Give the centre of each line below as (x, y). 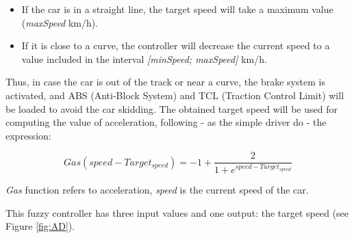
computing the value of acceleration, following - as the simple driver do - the (166, 122)
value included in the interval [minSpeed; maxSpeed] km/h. (144, 58)
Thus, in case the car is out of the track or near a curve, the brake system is (165, 82)
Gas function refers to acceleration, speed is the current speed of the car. (157, 190)
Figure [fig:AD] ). (40, 226)
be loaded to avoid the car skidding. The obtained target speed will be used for (172, 108)
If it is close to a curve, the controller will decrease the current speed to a (176, 45)
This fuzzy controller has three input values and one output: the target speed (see (177, 212)
